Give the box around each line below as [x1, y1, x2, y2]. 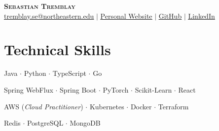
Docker [130, 101, 152, 111]
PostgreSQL [27, 118, 64, 128]
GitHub [158, 10, 182, 21]
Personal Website [100, 10, 152, 21]
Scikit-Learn [135, 84, 172, 95]
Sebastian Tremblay [4, 1, 76, 11]
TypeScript [52, 68, 86, 78]
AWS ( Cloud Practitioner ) [4, 101, 83, 111]
